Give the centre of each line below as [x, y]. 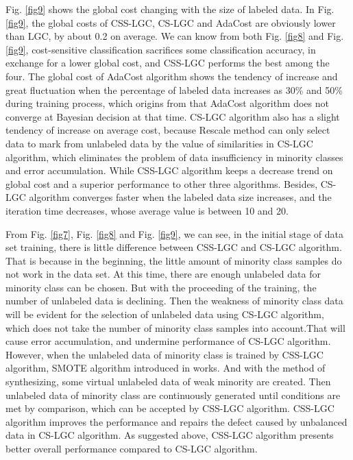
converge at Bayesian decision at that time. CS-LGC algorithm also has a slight [173, 116]
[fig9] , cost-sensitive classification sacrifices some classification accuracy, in [161, 49]
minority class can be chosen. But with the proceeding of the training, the [161, 287]
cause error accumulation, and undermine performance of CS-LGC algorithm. [168, 341]
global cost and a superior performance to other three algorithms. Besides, [162, 183]
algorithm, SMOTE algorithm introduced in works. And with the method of [166, 368]
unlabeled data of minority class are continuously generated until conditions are [173, 395]
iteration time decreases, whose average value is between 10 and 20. [147, 210]
